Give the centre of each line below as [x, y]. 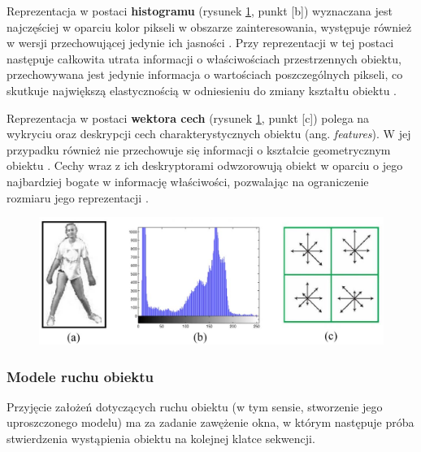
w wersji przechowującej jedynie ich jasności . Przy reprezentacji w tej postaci [200, 43]
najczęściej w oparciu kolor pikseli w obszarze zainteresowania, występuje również [209, 26]
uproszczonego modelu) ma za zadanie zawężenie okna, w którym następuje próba [210, 422]
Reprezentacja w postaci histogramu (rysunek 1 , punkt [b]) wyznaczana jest [200, 11]
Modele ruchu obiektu [80, 376]
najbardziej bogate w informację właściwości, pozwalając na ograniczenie [188, 181]
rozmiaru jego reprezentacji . [78, 197]
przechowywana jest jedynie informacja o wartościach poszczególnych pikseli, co [205, 74]
